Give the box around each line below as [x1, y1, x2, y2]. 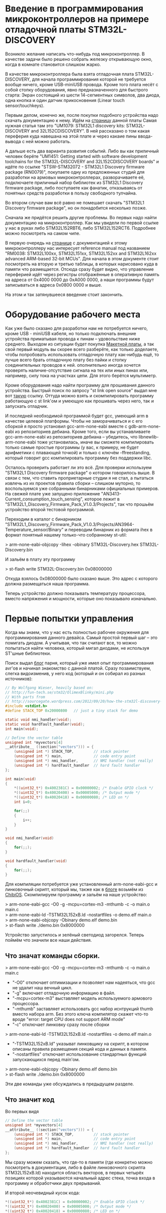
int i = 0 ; [14, 800, 32, 805]
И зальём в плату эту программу [5, 556, 76, 562]
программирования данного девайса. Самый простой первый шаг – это [5, 634, 158, 640]
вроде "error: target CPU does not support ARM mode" [12, 1017, 125, 1022]
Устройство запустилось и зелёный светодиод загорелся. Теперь [5, 932, 144, 938]
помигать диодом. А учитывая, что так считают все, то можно [5, 639, 137, 646]
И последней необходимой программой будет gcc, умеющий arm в [5, 413, 149, 419]
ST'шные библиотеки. [5, 650, 51, 656]
